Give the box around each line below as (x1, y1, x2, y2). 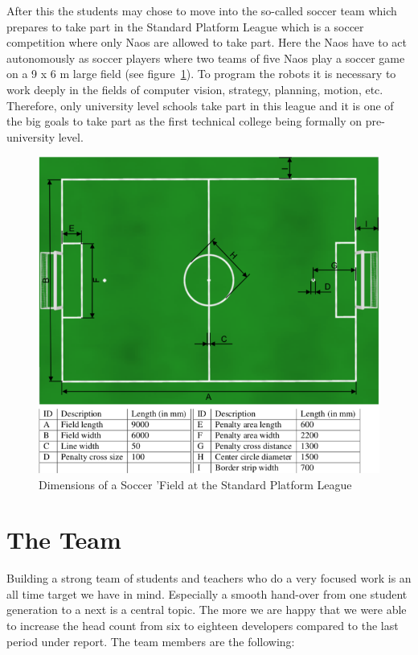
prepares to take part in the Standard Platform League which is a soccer (6, 18, 364, 35)
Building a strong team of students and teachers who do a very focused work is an (6, 570, 412, 587)
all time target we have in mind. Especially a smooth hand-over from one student (6, 585, 408, 602)
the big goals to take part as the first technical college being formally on (6, 113, 363, 130)
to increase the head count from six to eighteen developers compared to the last (6, 617, 399, 634)
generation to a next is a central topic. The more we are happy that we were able (6, 601, 407, 618)
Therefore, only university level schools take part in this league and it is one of (6, 97, 394, 113)
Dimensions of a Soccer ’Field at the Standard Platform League (39, 476, 352, 492)
